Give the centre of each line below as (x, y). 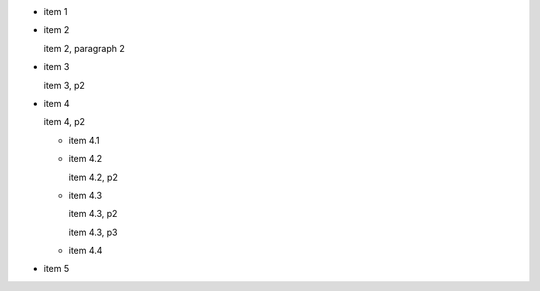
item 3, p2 (64, 85)
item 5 (56, 269)
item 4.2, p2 (93, 177)
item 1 (55, 11)
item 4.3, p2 (93, 214)
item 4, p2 (64, 122)
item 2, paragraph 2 (84, 48)
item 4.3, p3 (93, 232)
